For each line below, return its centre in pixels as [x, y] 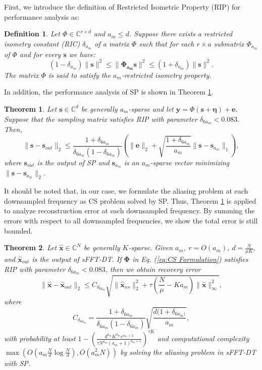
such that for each [167, 43]
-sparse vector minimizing [190, 162]
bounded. [18, 230]
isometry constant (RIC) [42, 43]
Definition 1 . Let [32, 34]
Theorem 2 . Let [31, 247]
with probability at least [40, 338]
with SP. [17, 363]
